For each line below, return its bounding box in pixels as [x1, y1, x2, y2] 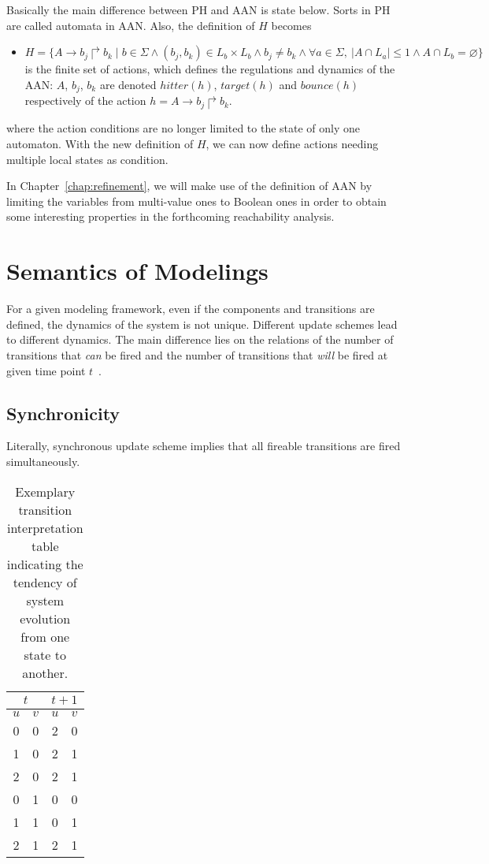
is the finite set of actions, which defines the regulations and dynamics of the [24, 61, 395, 77]
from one [20, 627, 70, 646]
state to [24, 645, 66, 664]
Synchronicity [6, 400, 120, 425]
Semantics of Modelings [6, 255, 269, 287]
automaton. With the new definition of [6, 136, 194, 152]
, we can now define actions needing [206, 136, 379, 152]
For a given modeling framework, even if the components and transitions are [6, 300, 375, 317]
